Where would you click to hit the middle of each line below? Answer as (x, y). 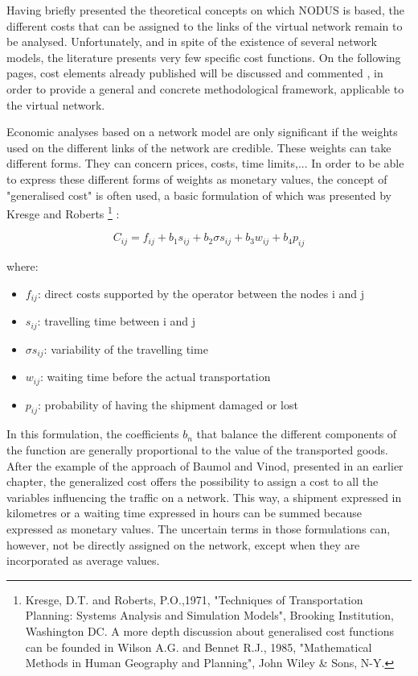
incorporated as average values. (83, 560)
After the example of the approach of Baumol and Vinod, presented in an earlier (205, 465)
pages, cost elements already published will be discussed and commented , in (195, 73)
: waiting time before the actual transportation (156, 377)
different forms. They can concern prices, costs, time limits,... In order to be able (205, 163)
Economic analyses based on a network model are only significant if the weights (202, 132)
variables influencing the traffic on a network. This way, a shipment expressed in (204, 497)
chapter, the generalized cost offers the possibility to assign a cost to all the (193, 481)
